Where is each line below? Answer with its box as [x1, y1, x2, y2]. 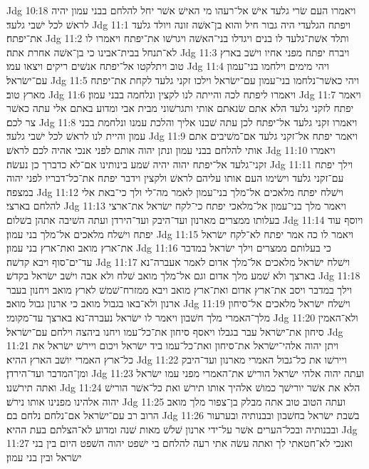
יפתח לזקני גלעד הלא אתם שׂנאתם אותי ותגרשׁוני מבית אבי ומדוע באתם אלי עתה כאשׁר [6, 100, 354, 115]
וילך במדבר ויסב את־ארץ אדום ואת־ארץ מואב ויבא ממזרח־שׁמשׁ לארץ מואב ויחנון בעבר [6, 282, 353, 297]
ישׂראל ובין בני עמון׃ [6, 450, 82, 464]
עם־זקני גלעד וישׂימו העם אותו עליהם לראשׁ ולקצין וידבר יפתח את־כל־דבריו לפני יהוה [6, 170, 344, 185]
